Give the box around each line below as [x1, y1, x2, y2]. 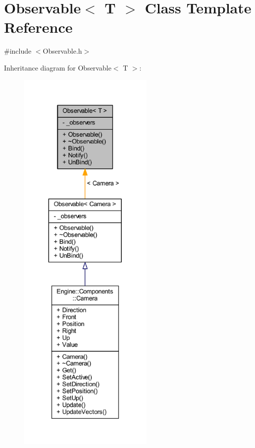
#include [4, 46, 32, 56]
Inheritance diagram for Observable [4, 62, 111, 73]
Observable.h [43, 46, 82, 56]
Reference [4, 17, 73, 37]
